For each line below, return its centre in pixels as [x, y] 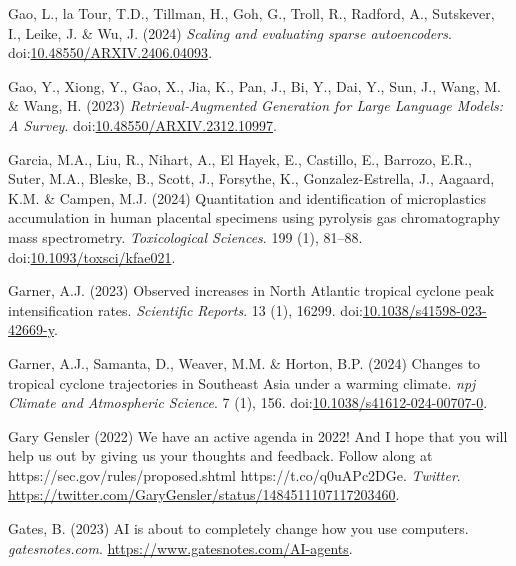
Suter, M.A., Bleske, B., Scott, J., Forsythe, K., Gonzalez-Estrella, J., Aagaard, [251, 178]
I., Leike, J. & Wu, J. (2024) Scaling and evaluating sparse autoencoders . [230, 32]
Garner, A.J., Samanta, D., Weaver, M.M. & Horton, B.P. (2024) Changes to [244, 362]
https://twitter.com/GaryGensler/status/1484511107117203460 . [204, 494]
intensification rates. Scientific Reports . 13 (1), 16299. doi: [185, 309]
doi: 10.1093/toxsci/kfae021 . [92, 256]
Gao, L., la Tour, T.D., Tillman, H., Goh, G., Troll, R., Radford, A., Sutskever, [251, 13]
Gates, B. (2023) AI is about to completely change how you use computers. [238, 528]
